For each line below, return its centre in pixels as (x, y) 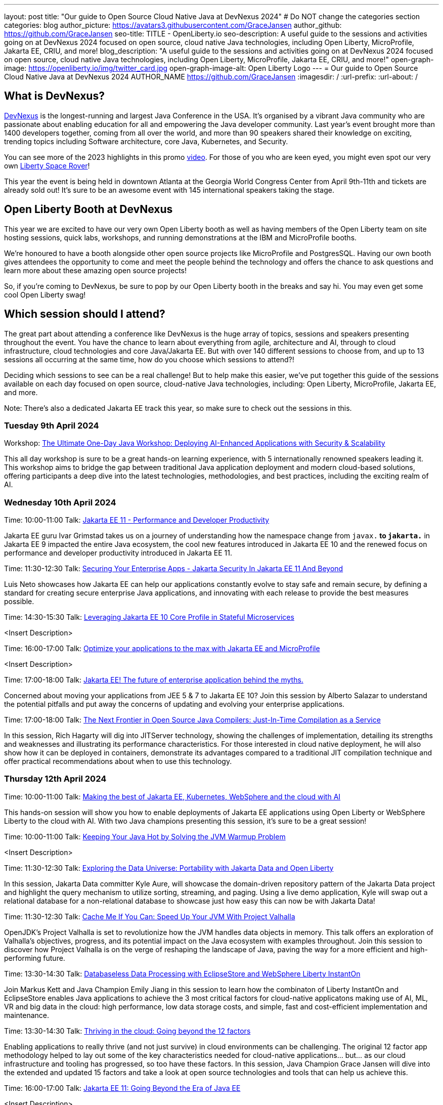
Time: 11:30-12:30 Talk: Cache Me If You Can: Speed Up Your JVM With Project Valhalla (150, 916)
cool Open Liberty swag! (45, 294)
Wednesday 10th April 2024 (60, 502)
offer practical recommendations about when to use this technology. (118, 761)
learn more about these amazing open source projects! (96, 270)
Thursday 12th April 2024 (55, 779)
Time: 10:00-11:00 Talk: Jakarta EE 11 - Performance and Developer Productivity (137, 520)
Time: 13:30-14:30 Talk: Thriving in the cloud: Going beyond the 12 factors (127, 1031)
